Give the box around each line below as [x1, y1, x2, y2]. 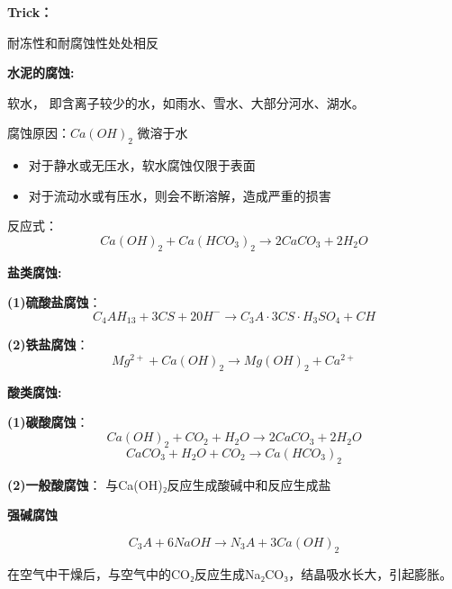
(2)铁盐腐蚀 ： [7, 335, 89, 354]
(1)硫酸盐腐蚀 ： [7, 293, 102, 312]
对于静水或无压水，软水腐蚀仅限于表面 [28, 156, 256, 175]
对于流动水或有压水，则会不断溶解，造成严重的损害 [28, 186, 331, 204]
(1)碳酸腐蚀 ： [7, 412, 89, 431]
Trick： [7, 3, 53, 21]
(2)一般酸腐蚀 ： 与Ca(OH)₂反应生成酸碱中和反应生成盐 [7, 475, 331, 494]
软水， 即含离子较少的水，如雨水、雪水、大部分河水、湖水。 [7, 93, 365, 112]
